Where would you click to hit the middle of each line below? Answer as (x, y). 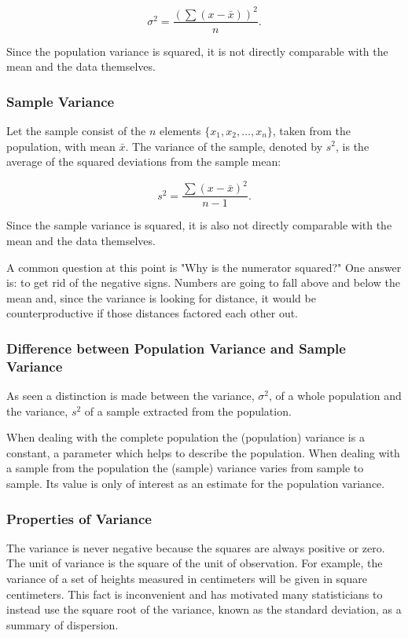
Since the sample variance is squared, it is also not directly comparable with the (199, 225)
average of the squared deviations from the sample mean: (144, 161)
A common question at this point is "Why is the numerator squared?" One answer (204, 267)
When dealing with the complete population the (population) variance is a (186, 437)
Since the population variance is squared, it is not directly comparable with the (197, 51)
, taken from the (312, 130)
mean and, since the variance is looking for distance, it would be (161, 297)
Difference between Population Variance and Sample (176, 348)
